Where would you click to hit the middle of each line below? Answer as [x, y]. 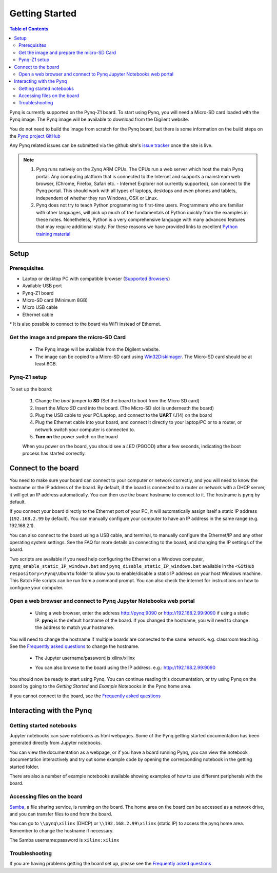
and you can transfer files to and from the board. [61, 814]
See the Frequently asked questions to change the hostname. [74, 646]
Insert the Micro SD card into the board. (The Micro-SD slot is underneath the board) [124, 408]
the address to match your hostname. [75, 627]
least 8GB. [46, 364]
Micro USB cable [40, 307]
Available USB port [42, 286]
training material [53, 234]
